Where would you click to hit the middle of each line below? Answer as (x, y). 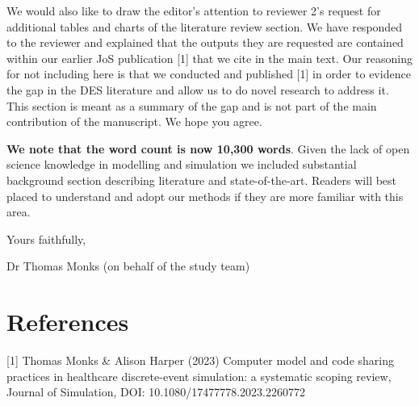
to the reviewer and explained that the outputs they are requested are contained (205, 42)
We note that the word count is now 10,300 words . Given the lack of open (208, 148)
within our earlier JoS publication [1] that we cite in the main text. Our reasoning (209, 58)
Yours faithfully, (46, 239)
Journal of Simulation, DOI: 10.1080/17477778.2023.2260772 (156, 392)
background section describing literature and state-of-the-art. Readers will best (202, 180)
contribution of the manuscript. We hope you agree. (134, 121)
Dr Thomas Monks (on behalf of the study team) (128, 266)
